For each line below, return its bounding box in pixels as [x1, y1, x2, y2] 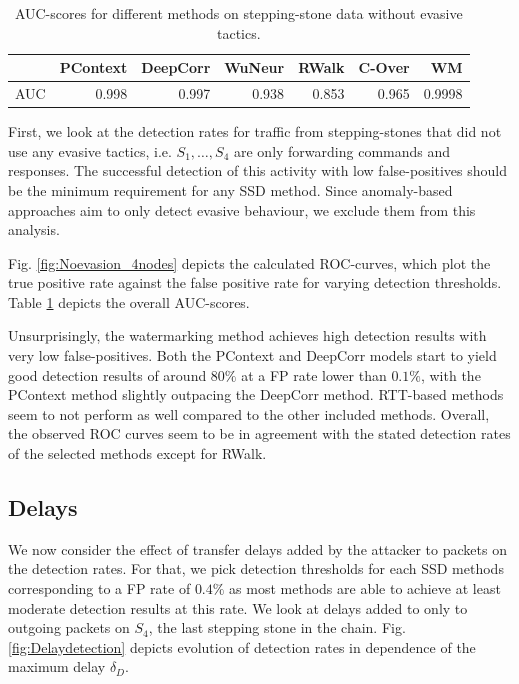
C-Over [358, 57, 410, 78]
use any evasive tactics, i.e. [8, 140, 172, 161]
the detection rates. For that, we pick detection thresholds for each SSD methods [8, 558, 504, 579]
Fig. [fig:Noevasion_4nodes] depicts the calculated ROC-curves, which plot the [8, 252, 491, 273]
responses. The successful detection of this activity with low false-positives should [8, 160, 508, 181]
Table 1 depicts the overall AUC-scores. [8, 291, 250, 312]
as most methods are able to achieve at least [229, 578, 501, 599]
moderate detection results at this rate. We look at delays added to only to [8, 597, 468, 618]
